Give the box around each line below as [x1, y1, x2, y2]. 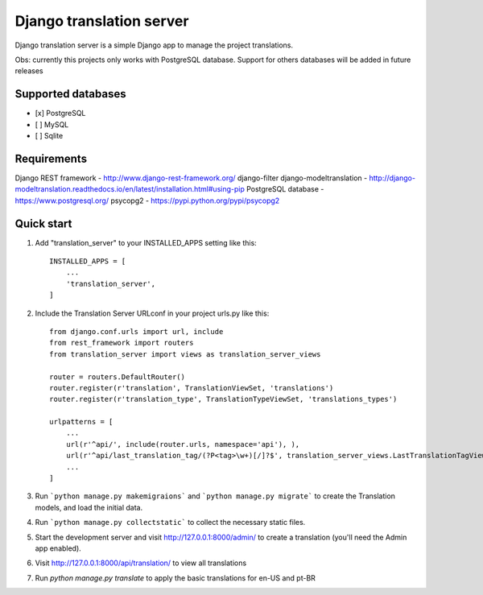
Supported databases [14, 87, 126, 101]
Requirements [14, 151, 88, 165]
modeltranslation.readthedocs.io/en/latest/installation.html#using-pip [14, 184, 245, 194]
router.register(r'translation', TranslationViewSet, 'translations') [49, 383, 334, 392]
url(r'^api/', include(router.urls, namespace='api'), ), [65, 440, 300, 448]
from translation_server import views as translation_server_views [49, 349, 321, 358]
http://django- [369, 173, 416, 183]
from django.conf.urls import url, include [49, 327, 224, 336]
